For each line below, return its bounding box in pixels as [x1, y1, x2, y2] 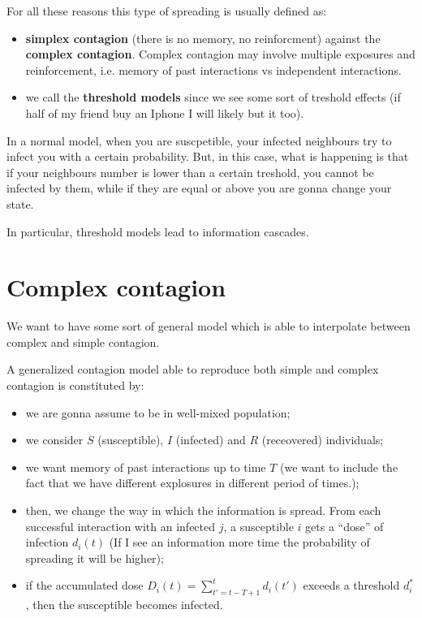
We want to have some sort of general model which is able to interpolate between [6, 318, 411, 335]
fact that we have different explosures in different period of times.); [25, 474, 360, 491]
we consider [25, 431, 84, 448]
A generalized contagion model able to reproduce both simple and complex [6, 361, 379, 378]
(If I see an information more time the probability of [109, 534, 370, 551]
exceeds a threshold [303, 577, 400, 594]
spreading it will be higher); [25, 549, 164, 566]
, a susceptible [223, 517, 294, 534]
